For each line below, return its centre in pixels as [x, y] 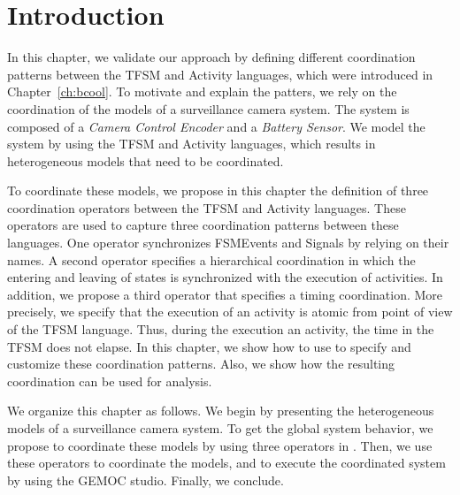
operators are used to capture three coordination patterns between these [203, 225]
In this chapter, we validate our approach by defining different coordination [211, 57]
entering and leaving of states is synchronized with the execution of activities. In [225, 277]
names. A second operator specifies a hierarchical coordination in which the [211, 259]
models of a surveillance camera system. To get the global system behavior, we [220, 428]
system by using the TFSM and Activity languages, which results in [192, 144]
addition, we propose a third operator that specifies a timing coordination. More [225, 294]
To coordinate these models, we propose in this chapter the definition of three [218, 190]
